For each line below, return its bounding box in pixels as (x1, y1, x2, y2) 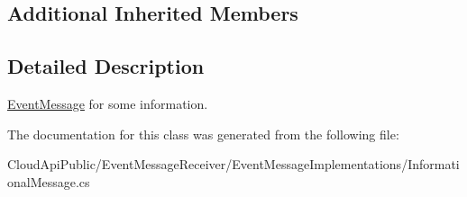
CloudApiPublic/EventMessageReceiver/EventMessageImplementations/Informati (7, 155, 460, 174)
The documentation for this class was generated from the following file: (7, 124, 399, 143)
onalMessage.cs (7, 172, 90, 191)
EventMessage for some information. (7, 94, 208, 112)
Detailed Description (7, 52, 205, 80)
